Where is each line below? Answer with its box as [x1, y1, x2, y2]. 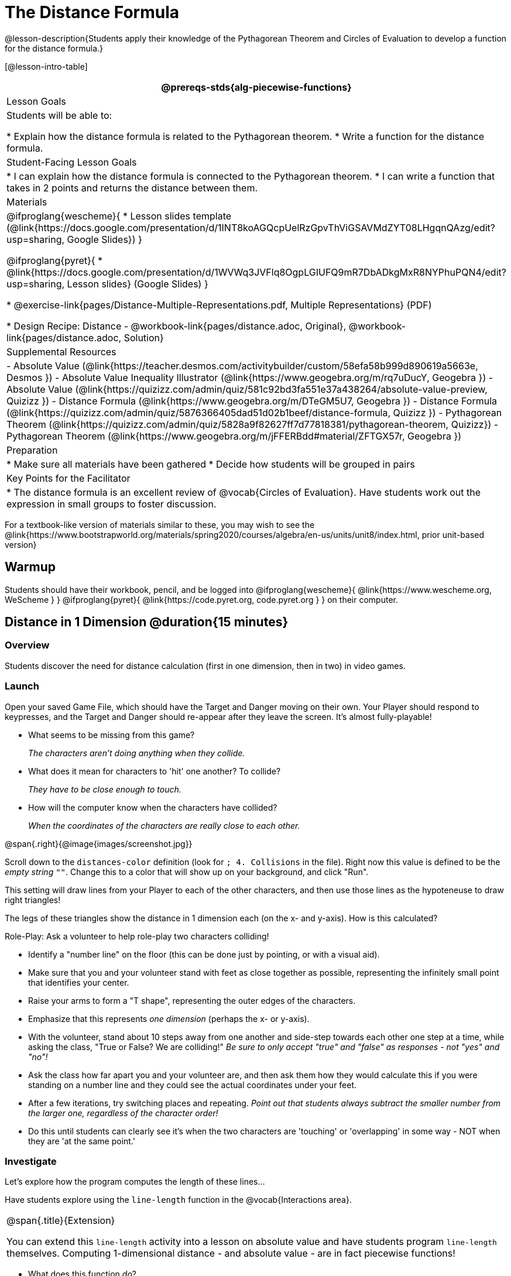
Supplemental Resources [6, 345, 116, 358]
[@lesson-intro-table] [5, 61, 88, 71]
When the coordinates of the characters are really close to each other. [28, 820, 300, 831]
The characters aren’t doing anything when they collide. [28, 747, 245, 758]
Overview [5, 639, 50, 651]
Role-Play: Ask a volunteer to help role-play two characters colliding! [5, 931, 269, 941]
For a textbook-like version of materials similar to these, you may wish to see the [5, 519, 315, 530]
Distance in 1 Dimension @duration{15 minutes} [5, 615, 289, 630]
